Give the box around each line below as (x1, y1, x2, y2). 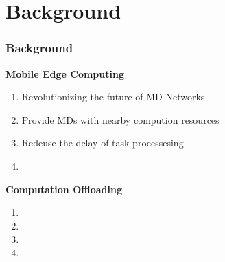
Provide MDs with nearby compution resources (21, 112, 220, 127)
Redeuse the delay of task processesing (21, 135, 184, 150)
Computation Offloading (5, 182, 122, 196)
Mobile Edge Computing (5, 66, 124, 80)
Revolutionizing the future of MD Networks (21, 89, 205, 104)
